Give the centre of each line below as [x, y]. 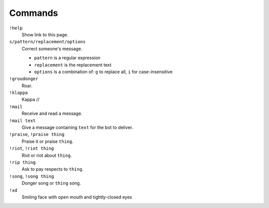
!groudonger [24, 79]
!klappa [19, 93]
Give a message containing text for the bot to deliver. [77, 127]
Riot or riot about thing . [47, 155]
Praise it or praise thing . [48, 141]
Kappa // [31, 100]
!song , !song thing [32, 176]
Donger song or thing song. [51, 183]
